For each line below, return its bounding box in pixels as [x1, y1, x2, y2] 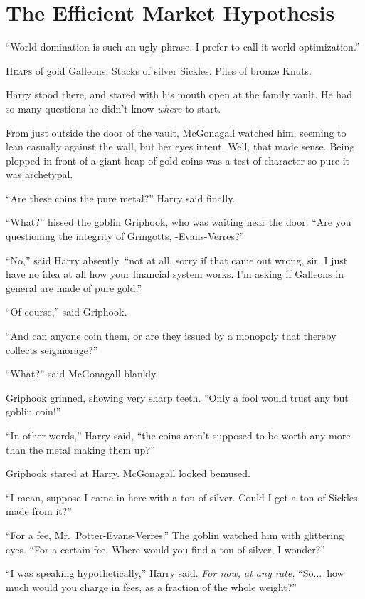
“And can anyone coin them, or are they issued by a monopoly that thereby [6, 328, 337, 343]
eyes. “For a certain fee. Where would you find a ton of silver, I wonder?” [6, 541, 325, 556]
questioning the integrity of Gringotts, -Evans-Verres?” [6, 229, 245, 244]
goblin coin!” [6, 404, 61, 419]
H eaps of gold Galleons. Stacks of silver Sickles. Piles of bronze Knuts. [6, 63, 312, 78]
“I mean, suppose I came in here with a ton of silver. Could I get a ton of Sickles [6, 489, 358, 504]
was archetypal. [6, 167, 73, 182]
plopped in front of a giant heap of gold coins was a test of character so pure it [6, 152, 350, 167]
